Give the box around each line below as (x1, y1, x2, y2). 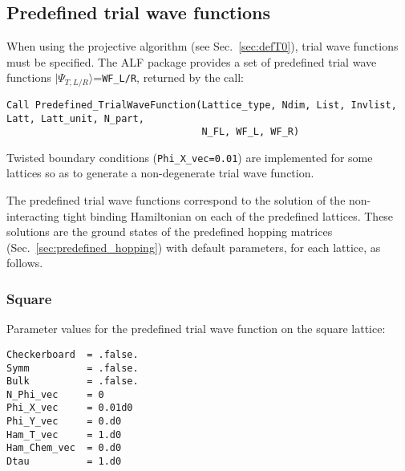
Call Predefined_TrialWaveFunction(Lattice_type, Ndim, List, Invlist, (6, 99, 397, 111)
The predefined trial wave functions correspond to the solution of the (6, 192, 346, 209)
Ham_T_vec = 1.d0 (6, 428, 122, 441)
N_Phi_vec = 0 (6, 388, 104, 400)
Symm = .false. (6, 362, 139, 374)
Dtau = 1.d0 (6, 456, 122, 468)
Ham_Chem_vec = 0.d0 (6, 442, 122, 454)
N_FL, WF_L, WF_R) (201, 126, 300, 138)
